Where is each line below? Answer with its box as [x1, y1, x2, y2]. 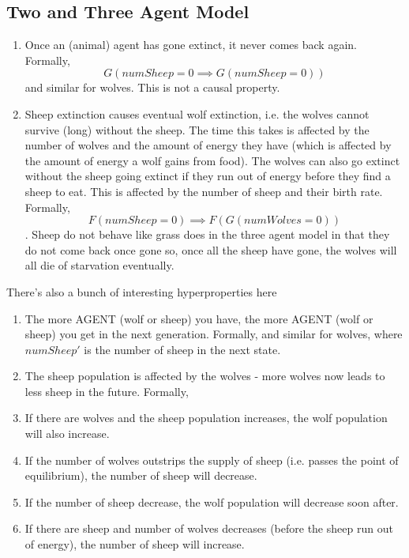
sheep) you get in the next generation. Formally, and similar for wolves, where [24, 326, 403, 342]
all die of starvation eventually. [24, 257, 174, 273]
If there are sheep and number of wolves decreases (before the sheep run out [24, 520, 393, 537]
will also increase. [24, 425, 110, 442]
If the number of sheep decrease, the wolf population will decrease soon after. [24, 493, 399, 510]
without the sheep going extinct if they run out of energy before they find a [24, 168, 391, 184]
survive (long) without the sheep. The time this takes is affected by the [24, 121, 370, 138]
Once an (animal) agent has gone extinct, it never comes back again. [24, 36, 357, 53]
